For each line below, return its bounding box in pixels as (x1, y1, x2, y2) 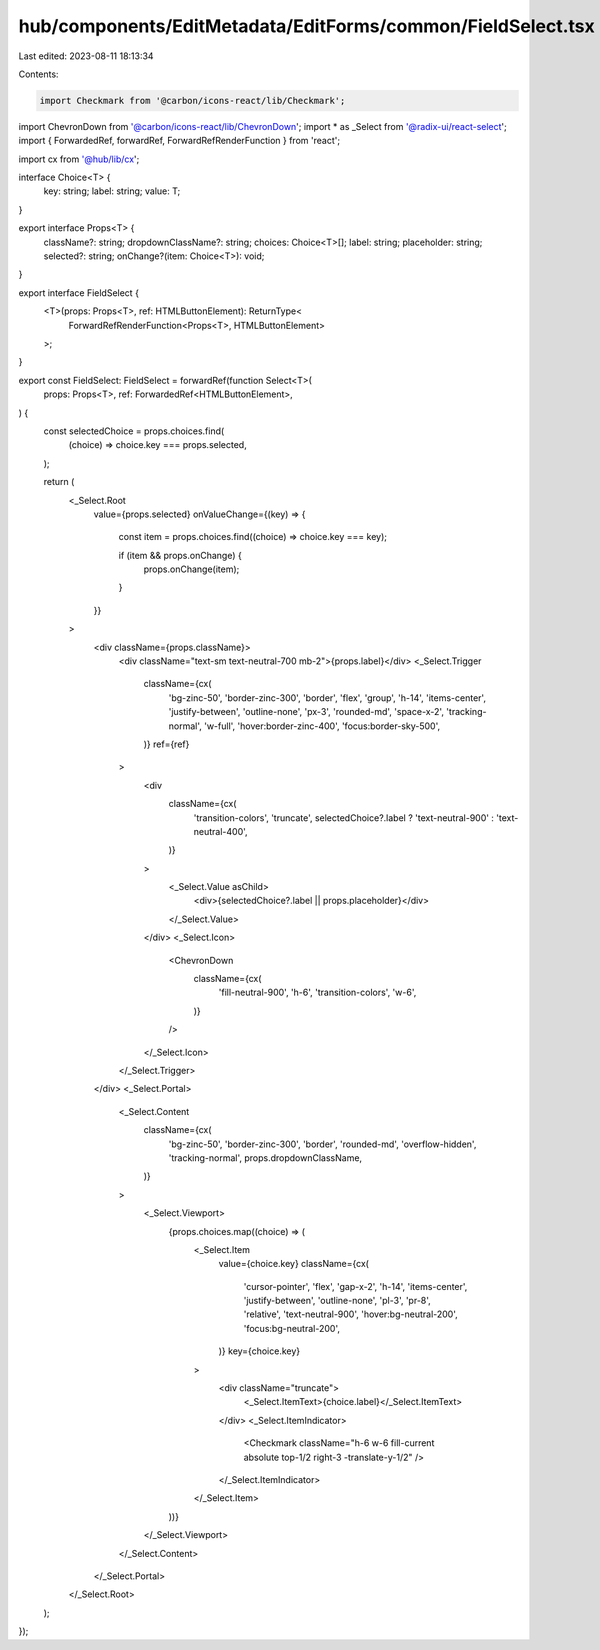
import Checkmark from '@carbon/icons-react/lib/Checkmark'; (39, 95, 346, 106)
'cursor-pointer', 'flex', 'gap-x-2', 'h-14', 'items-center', (243, 1280, 468, 1292)
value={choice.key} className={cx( (218, 1258, 370, 1270)
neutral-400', (193, 825, 249, 837)
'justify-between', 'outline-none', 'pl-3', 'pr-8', (243, 1295, 432, 1307)
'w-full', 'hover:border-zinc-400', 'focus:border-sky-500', (203, 720, 440, 732)
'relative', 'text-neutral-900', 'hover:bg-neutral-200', (243, 1308, 459, 1320)
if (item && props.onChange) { (118, 549, 242, 561)
